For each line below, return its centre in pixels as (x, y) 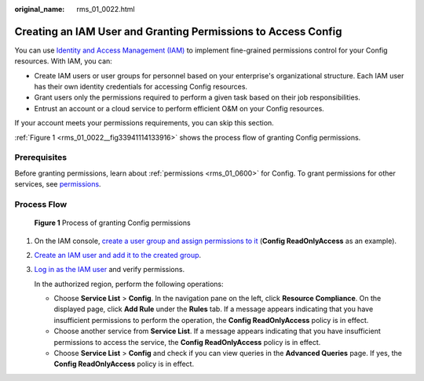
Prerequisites (40, 158)
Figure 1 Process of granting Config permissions (113, 223)
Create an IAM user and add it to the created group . (118, 255)
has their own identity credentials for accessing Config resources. (141, 87)
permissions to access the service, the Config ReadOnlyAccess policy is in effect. (187, 342)
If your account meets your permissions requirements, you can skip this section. (144, 123)
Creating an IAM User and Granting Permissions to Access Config (178, 31)
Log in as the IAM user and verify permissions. (109, 270)
